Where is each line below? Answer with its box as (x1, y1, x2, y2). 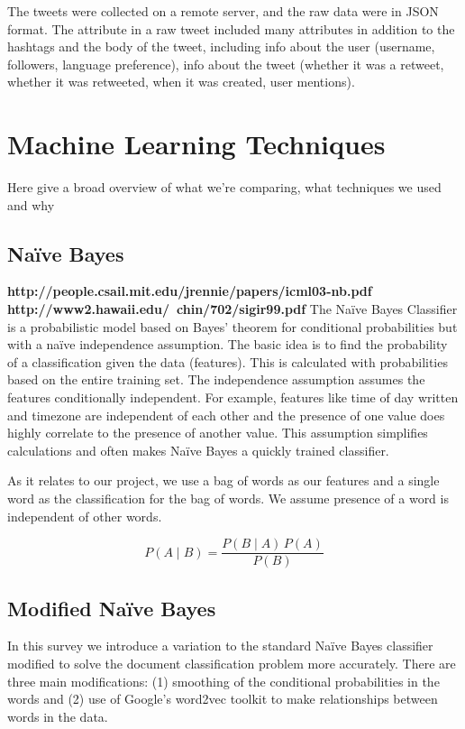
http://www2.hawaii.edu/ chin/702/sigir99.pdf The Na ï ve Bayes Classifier (7, 300, 458, 318)
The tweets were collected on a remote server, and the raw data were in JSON (7, 2, 439, 20)
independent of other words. (7, 506, 162, 525)
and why (7, 195, 55, 214)
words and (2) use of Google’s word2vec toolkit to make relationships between (7, 689, 438, 708)
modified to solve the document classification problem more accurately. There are (7, 654, 456, 673)
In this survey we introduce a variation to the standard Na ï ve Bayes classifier (7, 636, 433, 655)
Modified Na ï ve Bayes (7, 594, 216, 622)
